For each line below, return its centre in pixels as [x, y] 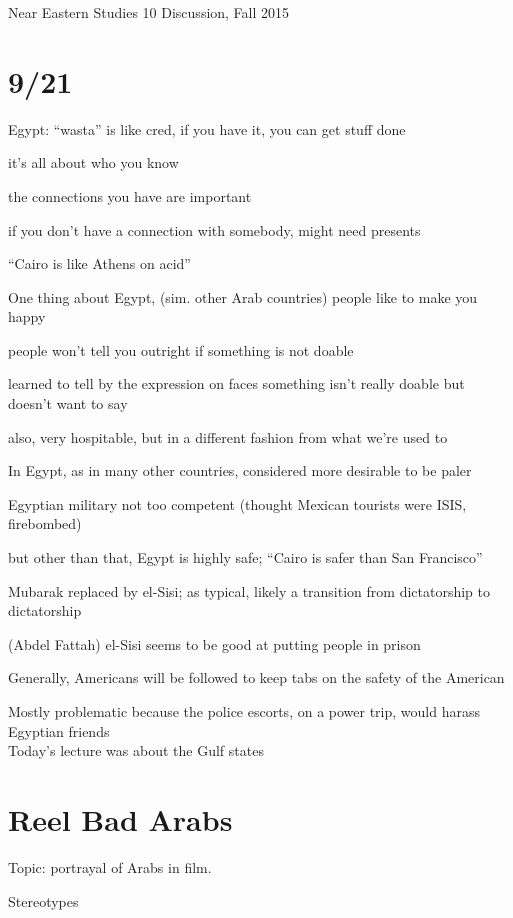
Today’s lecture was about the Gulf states [136, 750]
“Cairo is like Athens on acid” [99, 263]
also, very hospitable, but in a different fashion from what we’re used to [228, 436]
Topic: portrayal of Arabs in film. [110, 866]
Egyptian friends [59, 730]
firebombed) [45, 523]
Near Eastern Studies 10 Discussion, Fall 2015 [149, 12]
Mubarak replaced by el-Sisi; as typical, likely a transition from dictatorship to [249, 590]
